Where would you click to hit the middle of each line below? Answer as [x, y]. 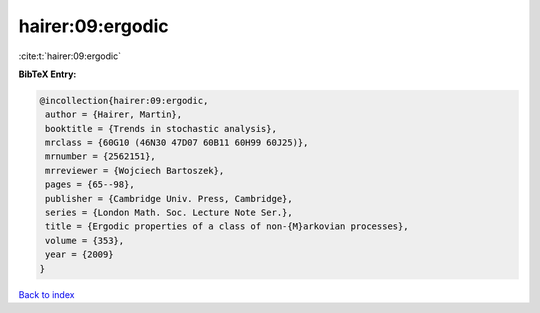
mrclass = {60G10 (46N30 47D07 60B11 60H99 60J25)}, [177, 143]
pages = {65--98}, [90, 184]
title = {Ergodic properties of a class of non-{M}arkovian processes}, [227, 226]
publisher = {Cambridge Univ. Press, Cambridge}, [169, 198]
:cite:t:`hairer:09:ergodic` [70, 56]
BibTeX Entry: [47, 74]
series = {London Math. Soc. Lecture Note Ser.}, [169, 213]
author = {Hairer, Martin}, [114, 114]
